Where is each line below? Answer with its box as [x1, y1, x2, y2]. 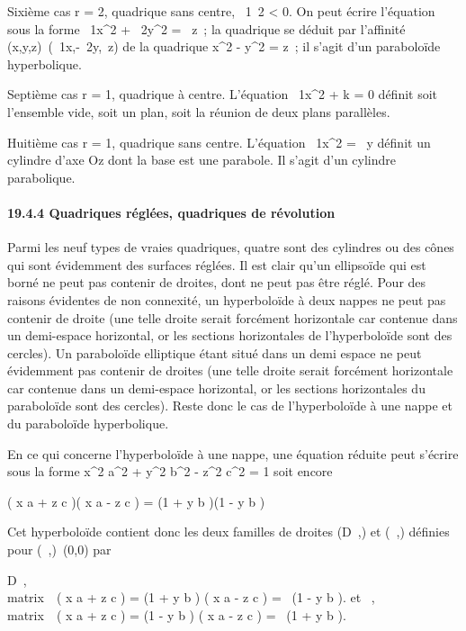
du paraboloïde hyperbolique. [7, 414, 169, 433]
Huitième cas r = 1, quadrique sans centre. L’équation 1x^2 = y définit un [7, 132, 431, 151]
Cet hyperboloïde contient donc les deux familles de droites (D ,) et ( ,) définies [7, 522, 450, 541]
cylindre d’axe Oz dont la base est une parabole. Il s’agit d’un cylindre [7, 150, 397, 169]
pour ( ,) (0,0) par [7, 540, 112, 559]
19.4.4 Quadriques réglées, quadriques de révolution [7, 203, 336, 221]
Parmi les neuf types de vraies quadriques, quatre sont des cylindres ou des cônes [7, 238, 454, 257]
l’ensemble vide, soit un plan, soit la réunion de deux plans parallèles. [7, 102, 390, 121]
